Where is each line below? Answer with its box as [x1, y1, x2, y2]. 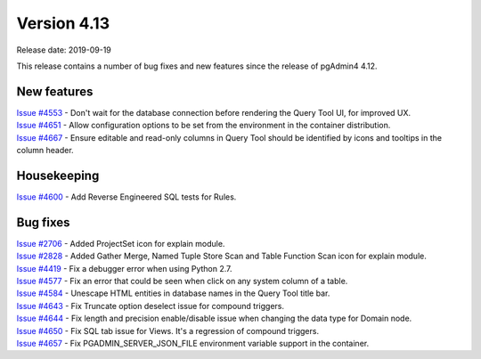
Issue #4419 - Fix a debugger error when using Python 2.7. [16, 263, 232, 273]
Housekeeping [16, 167, 100, 183]
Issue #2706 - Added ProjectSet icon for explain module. [16, 238, 225, 249]
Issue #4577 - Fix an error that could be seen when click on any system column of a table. [16, 276, 348, 286]
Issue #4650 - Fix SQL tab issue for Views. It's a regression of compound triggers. [16, 325, 320, 336]
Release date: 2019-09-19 [16, 45, 111, 55]
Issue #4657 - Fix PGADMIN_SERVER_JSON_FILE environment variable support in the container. [16, 338, 370, 348]
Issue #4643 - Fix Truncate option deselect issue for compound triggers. [16, 300, 285, 311]
